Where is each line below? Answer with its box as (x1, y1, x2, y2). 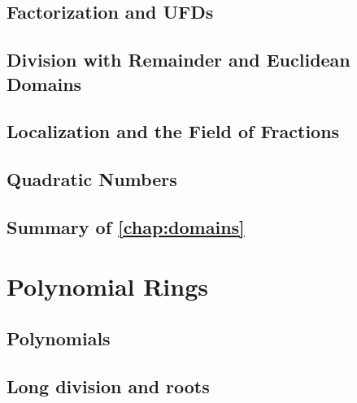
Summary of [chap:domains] (7, 214, 245, 239)
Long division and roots (7, 373, 210, 398)
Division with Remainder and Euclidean (7, 47, 350, 72)
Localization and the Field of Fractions (7, 119, 340, 144)
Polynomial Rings (7, 270, 208, 303)
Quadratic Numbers (7, 167, 177, 192)
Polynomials (7, 326, 111, 351)
